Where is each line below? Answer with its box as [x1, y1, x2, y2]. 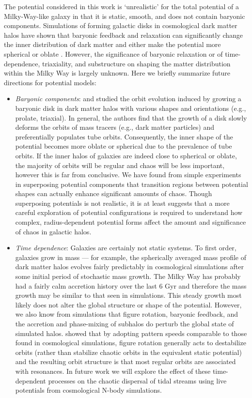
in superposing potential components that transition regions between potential [15, 179, 248, 189]
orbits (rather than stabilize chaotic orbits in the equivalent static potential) [15, 347, 242, 357]
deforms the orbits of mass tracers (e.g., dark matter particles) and [15, 122, 215, 132]
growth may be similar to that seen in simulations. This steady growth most [15, 290, 242, 300]
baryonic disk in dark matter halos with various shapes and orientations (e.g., [15, 103, 246, 113]
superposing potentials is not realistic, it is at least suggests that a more [15, 198, 230, 208]
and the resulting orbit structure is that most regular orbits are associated [15, 356, 236, 367]
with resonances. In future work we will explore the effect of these [15, 366, 211, 376]
